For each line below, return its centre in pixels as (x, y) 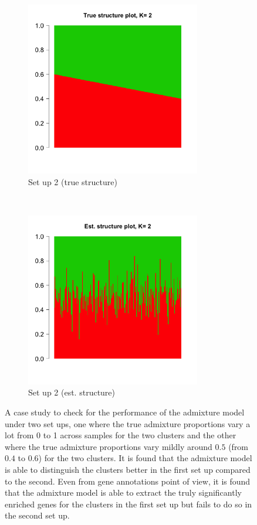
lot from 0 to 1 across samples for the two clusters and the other (121, 435)
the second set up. (37, 515)
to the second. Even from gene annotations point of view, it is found (128, 481)
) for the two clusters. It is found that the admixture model (145, 458)
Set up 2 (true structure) (73, 181)
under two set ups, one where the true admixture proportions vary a (128, 423)
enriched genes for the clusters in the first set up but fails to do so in (128, 504)
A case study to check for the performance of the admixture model (125, 412)
